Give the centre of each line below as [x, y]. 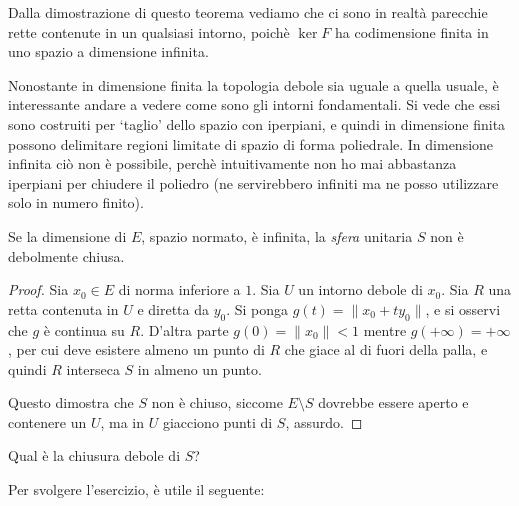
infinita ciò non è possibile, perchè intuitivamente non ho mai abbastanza [232, 163]
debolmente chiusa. [66, 255]
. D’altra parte [184, 329]
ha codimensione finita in [412, 31]
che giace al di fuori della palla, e [386, 349]
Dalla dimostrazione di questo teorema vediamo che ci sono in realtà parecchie [248, 12]
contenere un [47, 421]
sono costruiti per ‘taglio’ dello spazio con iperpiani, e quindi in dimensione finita [257, 123]
